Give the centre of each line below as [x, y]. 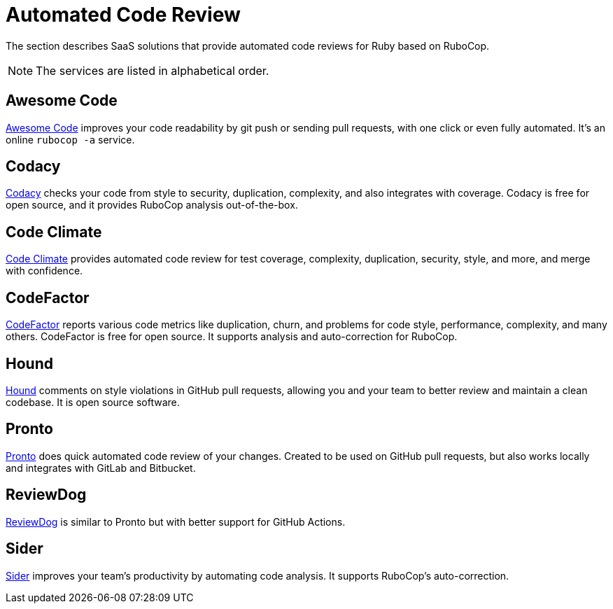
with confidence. [44, 271]
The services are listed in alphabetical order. [153, 70]
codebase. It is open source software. [93, 402]
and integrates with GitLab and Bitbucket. [101, 468]
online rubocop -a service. [70, 139]
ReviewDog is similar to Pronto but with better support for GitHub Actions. [176, 521]
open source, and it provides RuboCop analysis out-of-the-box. [152, 205]
